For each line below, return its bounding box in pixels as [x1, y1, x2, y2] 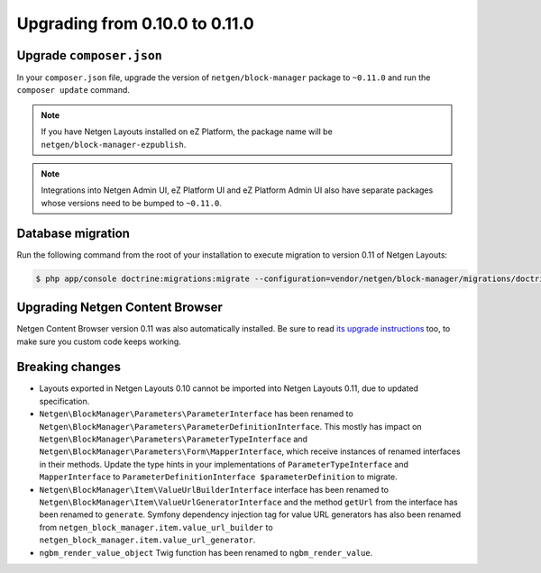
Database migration [16, 225, 131, 241]
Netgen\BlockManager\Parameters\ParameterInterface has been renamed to [39, 408, 353, 419]
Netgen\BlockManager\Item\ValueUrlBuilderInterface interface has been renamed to [39, 484, 390, 495]
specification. [39, 396, 90, 406]
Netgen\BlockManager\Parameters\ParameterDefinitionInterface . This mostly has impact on [39, 421, 423, 432]
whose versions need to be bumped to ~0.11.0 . [41, 197, 223, 208]
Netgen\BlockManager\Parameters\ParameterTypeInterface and [39, 433, 308, 445]
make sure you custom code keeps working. [16, 336, 182, 347]
